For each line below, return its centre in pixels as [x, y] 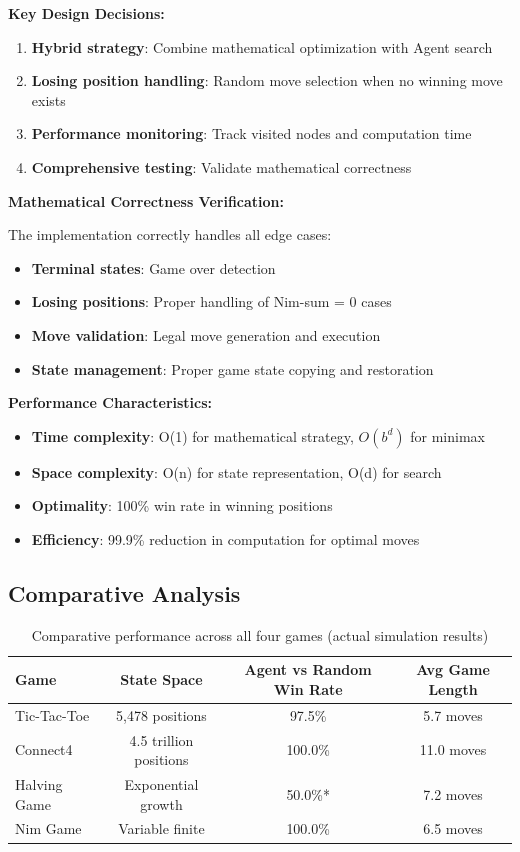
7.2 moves [453, 793]
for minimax [447, 435]
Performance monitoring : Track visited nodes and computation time [251, 133]
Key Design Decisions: [86, 13]
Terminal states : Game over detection [153, 267]
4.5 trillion [161, 739]
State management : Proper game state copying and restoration [232, 368]
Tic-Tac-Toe [52, 714]
